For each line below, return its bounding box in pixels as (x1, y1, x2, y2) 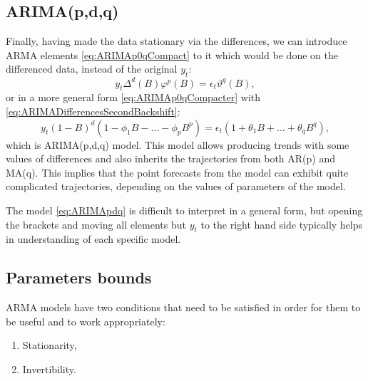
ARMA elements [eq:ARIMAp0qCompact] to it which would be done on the (6, 47, 338, 62)
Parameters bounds (6, 266, 152, 288)
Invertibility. (22, 362, 76, 377)
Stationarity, (22, 338, 77, 353)
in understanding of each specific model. (6, 231, 181, 246)
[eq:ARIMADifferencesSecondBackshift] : (6, 104, 180, 119)
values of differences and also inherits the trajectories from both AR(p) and (6, 151, 335, 166)
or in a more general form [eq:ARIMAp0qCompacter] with (6, 90, 261, 105)
